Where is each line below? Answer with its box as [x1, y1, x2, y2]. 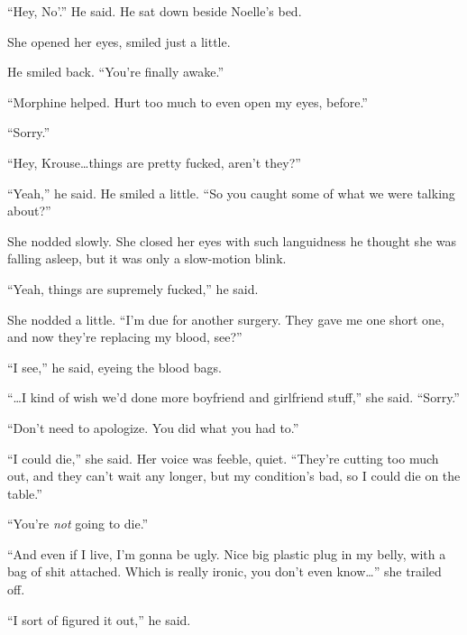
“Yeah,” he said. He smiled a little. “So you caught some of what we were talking [7, 183, 455, 202]
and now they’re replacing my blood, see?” [7, 327, 243, 346]
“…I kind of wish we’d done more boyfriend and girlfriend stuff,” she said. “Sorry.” [7, 388, 460, 407]
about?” [7, 201, 51, 220]
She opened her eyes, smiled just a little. [7, 32, 231, 51]
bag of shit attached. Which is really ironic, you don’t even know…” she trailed [7, 562, 442, 581]
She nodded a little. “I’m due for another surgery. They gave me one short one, [7, 309, 444, 328]
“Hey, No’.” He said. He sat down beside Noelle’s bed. [7, 2, 302, 20]
